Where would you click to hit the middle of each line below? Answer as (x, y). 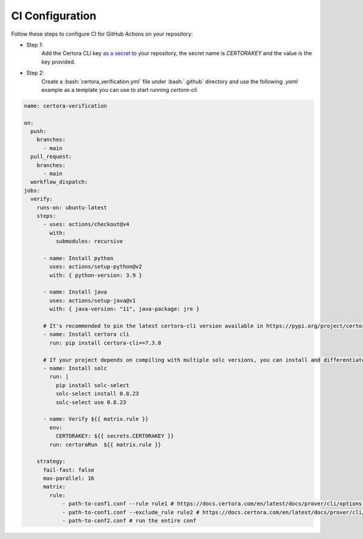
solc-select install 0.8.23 (97, 394)
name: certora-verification (65, 106)
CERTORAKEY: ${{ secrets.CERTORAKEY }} (115, 436)
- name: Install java (75, 292)
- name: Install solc (75, 368)
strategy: (51, 462)
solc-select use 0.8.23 (91, 402)
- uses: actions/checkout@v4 (86, 224)
